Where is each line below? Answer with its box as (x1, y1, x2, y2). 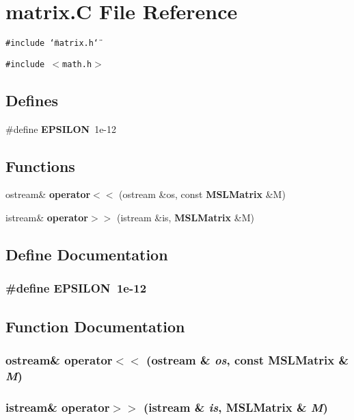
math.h (62, 59, 92, 69)
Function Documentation (5, 315, 185, 336)
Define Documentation (5, 244, 168, 265)
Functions (5, 155, 75, 176)
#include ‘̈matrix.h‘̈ (5, 38, 99, 49)
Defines (5, 89, 59, 110)
